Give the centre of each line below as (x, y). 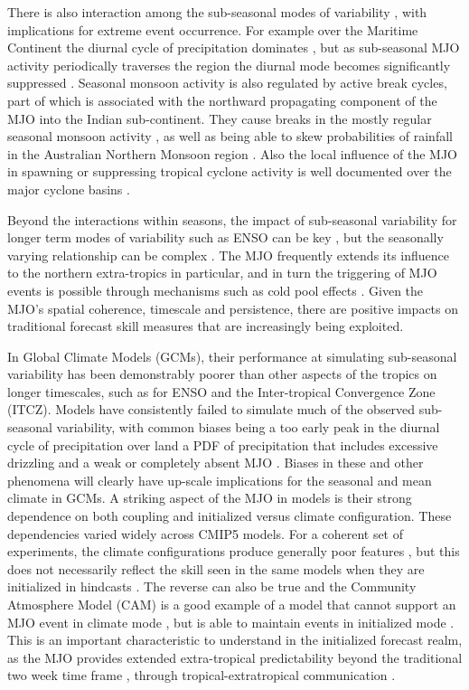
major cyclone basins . (69, 189)
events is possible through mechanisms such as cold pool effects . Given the (216, 290)
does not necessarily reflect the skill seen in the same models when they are (216, 568)
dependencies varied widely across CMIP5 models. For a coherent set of (206, 533)
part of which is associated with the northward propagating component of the (222, 100)
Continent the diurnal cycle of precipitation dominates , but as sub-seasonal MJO (234, 47)
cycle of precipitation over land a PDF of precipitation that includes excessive (223, 444)
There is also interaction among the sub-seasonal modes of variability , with (217, 12)
